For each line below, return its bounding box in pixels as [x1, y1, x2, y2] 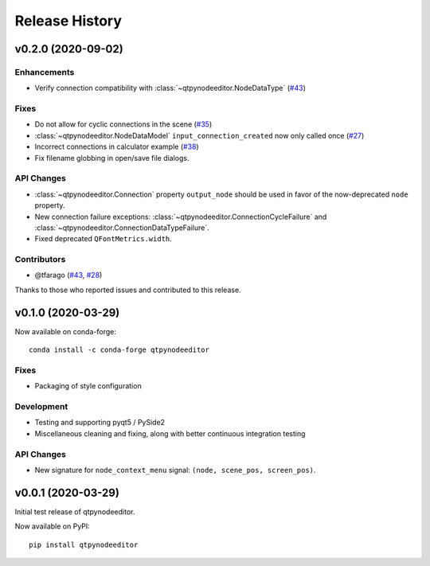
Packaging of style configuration [34, 381, 143, 391]
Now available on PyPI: [14, 521, 91, 531]
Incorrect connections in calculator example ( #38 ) [34, 142, 199, 151]
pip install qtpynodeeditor [29, 540, 139, 549]
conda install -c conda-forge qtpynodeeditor [29, 345, 210, 354]
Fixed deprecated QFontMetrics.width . [34, 234, 173, 244]
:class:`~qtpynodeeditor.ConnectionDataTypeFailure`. [34, 223, 210, 232]
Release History [14, 12, 123, 29]
